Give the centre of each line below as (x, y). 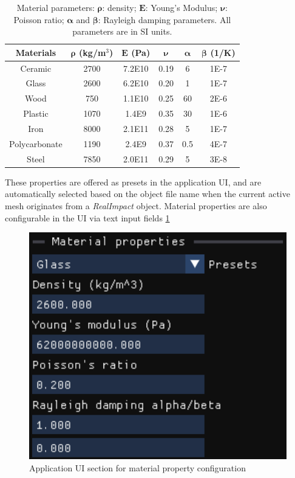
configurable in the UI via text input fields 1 (87, 217)
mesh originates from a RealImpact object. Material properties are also (136, 205)
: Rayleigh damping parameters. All (164, 19)
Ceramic (36, 68)
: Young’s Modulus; (181, 7)
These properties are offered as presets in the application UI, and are (133, 182)
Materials (36, 52)
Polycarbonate (36, 143)
